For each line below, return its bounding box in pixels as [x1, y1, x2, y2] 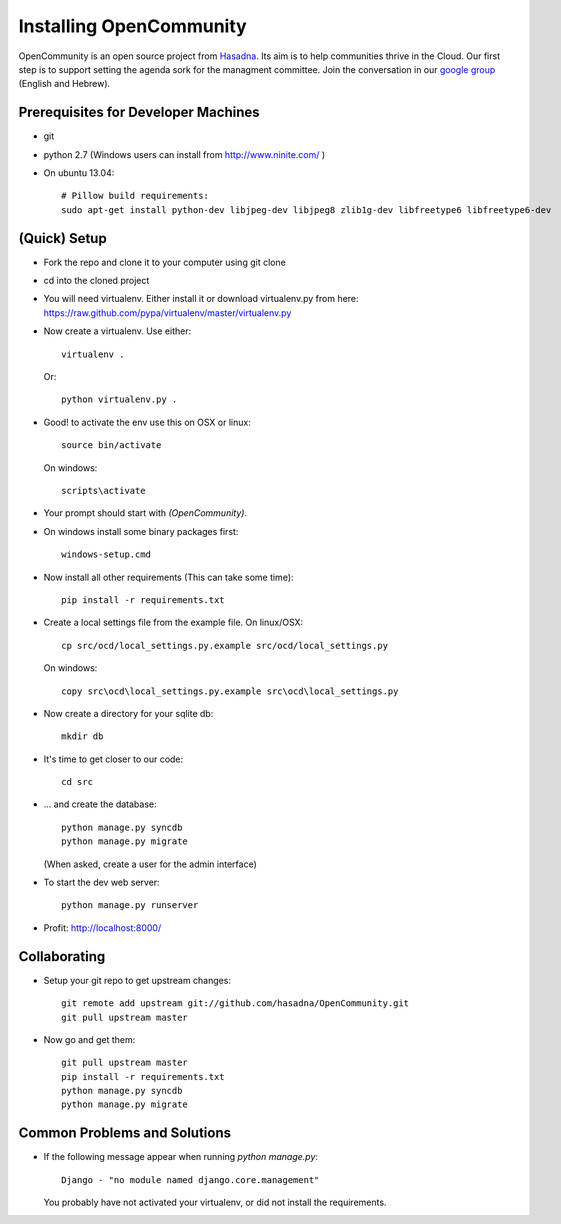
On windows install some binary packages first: [43, 525, 239, 537]
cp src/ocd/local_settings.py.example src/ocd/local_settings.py [61, 640, 389, 651]
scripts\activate [61, 485, 146, 496]
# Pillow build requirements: [61, 190, 210, 202]
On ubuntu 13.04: [43, 167, 115, 179]
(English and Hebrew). [18, 78, 111, 90]
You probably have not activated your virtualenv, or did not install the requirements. [43, 1196, 387, 1209]
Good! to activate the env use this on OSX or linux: [43, 416, 252, 428]
